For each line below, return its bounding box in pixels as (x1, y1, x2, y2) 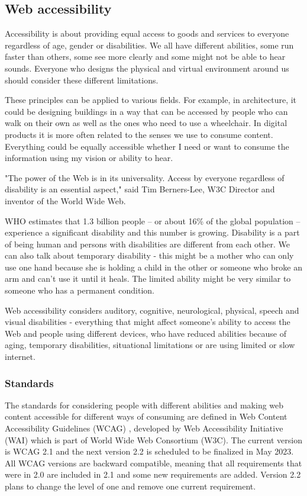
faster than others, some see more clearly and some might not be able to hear (5, 50, 286, 63)
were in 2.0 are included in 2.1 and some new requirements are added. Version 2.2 (5, 468, 301, 481)
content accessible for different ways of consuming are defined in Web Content (5, 410, 287, 423)
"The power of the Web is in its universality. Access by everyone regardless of (5, 171, 285, 183)
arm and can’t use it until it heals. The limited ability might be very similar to (5, 272, 291, 285)
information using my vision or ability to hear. (5, 152, 173, 164)
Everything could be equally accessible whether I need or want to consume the (5, 140, 289, 152)
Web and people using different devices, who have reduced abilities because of (5, 327, 286, 339)
